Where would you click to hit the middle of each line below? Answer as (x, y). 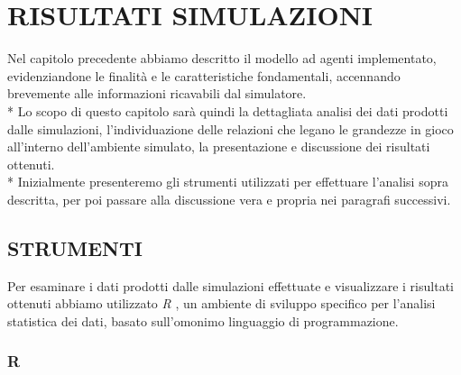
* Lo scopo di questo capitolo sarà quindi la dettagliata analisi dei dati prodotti (228, 110)
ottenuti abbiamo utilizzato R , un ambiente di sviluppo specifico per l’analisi (221, 303)
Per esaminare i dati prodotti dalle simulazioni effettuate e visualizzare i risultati (230, 285)
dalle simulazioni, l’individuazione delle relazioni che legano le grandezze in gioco (230, 128)
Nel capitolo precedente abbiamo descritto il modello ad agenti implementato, (222, 58)
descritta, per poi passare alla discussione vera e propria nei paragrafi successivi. (229, 199)
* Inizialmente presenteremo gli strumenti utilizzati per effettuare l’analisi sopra (228, 182)
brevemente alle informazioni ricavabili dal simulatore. (157, 93)
